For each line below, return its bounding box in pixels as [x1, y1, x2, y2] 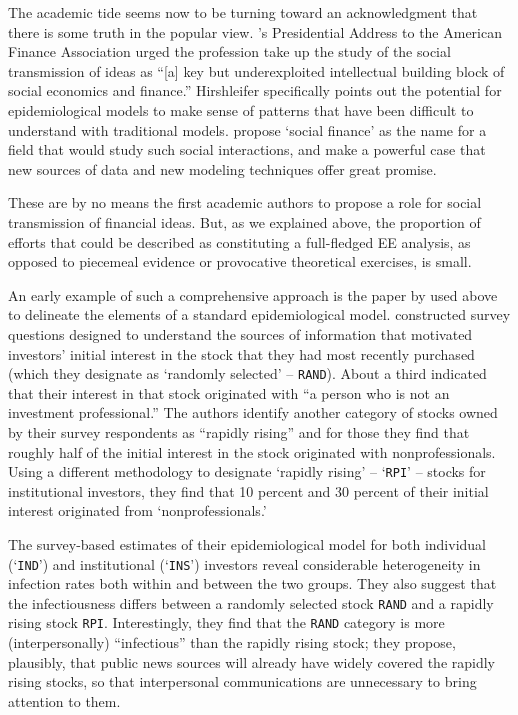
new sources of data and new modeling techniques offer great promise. [8, 158, 437, 179]
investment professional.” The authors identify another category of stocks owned [8, 402, 498, 423]
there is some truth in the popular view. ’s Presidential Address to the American [8, 21, 503, 42]
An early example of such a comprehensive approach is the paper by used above [8, 284, 498, 305]
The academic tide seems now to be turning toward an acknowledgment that [8, 2, 478, 22]
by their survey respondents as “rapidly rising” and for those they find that [8, 421, 470, 442]
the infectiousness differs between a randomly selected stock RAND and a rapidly [8, 592, 494, 613]
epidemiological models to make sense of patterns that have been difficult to [8, 99, 474, 120]
